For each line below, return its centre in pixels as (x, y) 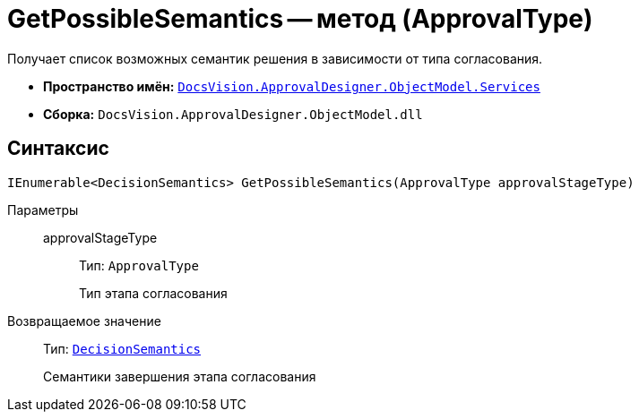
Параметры (43, 209)
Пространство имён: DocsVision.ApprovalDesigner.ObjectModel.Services (292, 86)
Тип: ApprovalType (139, 265)
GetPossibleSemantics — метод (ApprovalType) (300, 19)
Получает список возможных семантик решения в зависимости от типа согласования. (275, 58)
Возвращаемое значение (84, 321)
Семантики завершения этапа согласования (180, 376)
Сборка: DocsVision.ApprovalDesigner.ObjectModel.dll (233, 114)
